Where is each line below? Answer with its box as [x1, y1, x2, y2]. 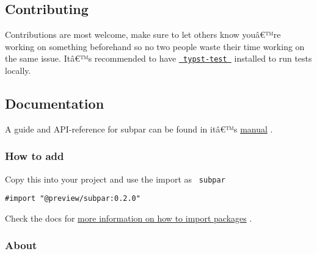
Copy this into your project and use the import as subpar [5, 172, 225, 185]
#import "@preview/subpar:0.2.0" [5, 194, 140, 203]
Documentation [5, 94, 104, 113]
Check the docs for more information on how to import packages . [5, 211, 252, 224]
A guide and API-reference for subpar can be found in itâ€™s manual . [5, 122, 273, 135]
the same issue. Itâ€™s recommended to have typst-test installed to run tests [5, 52, 312, 65]
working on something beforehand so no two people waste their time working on [5, 40, 305, 53]
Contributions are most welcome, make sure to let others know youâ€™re [5, 28, 281, 41]
